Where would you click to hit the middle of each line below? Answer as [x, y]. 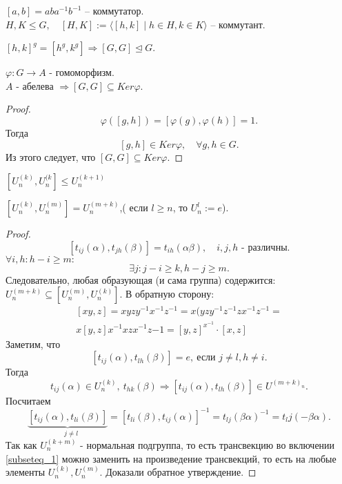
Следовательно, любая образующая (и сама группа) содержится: [141, 279]
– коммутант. [238, 24]
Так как [21, 445]
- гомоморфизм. [82, 72]
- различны [264, 248]
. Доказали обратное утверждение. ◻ [178, 472]
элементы [26, 472]
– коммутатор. [114, 10]
